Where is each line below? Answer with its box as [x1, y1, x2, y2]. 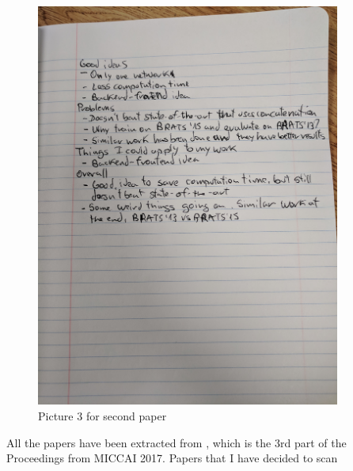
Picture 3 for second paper [38, 408, 167, 424]
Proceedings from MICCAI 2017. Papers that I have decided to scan [6, 450, 338, 466]
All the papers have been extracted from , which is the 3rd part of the [6, 434, 347, 450]
